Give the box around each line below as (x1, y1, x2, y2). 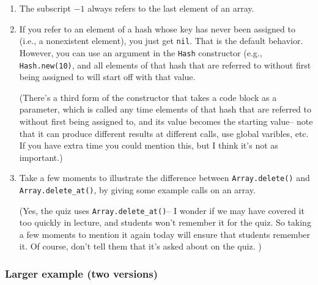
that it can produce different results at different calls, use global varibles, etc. (19, 127, 309, 139)
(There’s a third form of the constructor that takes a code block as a (19, 91, 277, 103)
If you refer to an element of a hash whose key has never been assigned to (19, 22, 295, 35)
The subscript (19, 2, 71, 14)
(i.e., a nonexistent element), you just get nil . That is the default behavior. (19, 34, 303, 47)
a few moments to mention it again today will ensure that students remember (19, 228, 311, 240)
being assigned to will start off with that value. (19, 70, 196, 83)
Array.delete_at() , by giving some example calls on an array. (19, 183, 256, 196)
